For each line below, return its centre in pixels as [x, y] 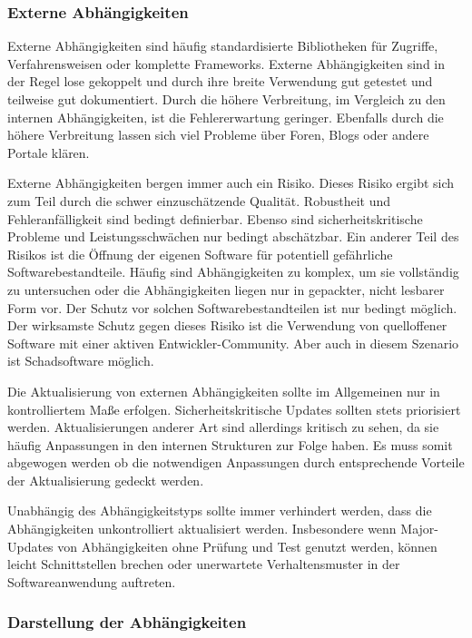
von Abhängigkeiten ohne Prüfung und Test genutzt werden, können [247, 546]
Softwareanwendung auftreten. [92, 581]
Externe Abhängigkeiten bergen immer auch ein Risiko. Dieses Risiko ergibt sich [231, 183]
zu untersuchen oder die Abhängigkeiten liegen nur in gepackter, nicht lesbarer [226, 289]
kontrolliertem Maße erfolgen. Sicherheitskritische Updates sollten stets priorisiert [234, 409]
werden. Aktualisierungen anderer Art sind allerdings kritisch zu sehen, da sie [223, 427]
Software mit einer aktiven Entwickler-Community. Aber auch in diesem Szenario [233, 343]
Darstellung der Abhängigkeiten [127, 622]
